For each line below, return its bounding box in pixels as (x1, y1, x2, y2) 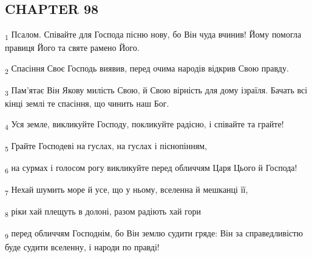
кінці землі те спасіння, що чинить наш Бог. (5, 97, 169, 110)
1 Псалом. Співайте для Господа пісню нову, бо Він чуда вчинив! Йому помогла (5, 28, 302, 42)
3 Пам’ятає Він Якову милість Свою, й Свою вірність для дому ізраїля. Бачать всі (5, 84, 308, 98)
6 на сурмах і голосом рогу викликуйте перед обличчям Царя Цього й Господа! (5, 161, 297, 175)
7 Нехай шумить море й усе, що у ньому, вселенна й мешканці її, (5, 183, 248, 197)
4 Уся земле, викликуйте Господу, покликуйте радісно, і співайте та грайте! (5, 117, 284, 132)
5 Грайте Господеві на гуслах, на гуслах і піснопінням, (5, 139, 207, 153)
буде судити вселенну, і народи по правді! (5, 240, 160, 253)
